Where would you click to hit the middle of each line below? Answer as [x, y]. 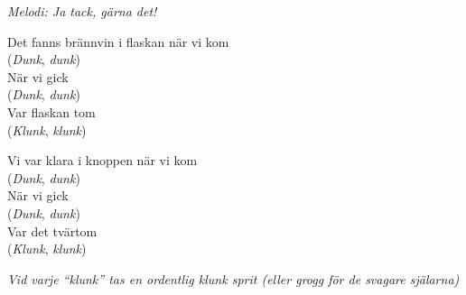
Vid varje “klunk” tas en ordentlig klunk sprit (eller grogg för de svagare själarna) [233, 278]
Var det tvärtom [52, 230]
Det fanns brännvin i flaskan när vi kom [118, 41]
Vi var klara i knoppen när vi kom [103, 160]
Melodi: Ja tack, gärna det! [82, 11]
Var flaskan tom [51, 111]
